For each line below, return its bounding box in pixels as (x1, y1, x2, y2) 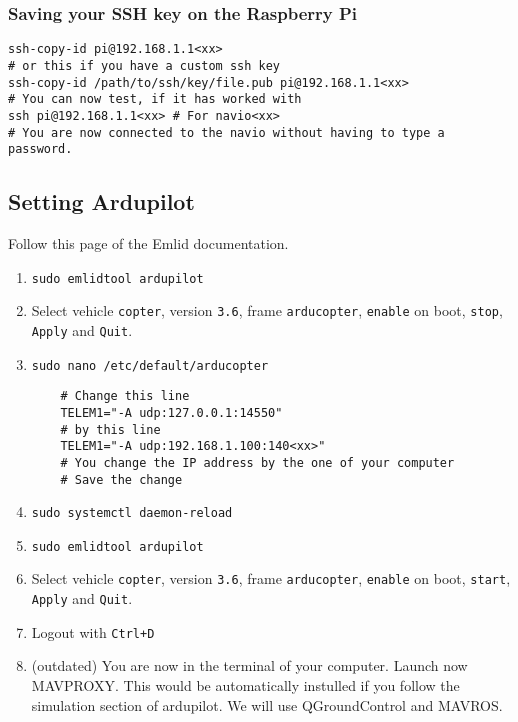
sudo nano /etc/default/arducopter (31, 358, 269, 373)
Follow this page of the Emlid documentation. (8, 233, 289, 254)
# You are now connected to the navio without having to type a (8, 125, 445, 140)
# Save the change (60, 472, 183, 487)
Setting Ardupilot (8, 186, 195, 217)
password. (8, 142, 73, 157)
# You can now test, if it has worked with (8, 92, 302, 107)
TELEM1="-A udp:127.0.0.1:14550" (60, 405, 283, 420)
